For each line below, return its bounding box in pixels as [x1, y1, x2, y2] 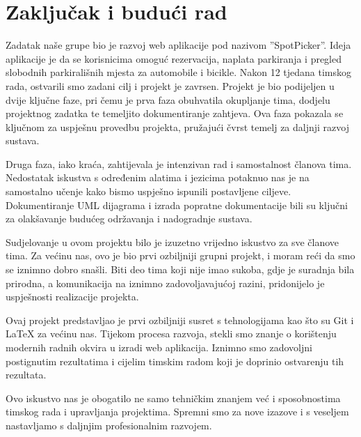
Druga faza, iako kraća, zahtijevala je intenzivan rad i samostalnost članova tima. [6, 156, 352, 171]
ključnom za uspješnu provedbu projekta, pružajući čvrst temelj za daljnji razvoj [6, 119, 349, 134]
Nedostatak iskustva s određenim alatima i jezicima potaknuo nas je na [6, 170, 310, 185]
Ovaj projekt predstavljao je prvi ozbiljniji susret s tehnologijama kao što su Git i [6, 312, 354, 327]
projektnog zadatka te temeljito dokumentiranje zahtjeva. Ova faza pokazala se [6, 106, 344, 121]
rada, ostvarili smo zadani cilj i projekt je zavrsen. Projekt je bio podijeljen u [6, 78, 335, 93]
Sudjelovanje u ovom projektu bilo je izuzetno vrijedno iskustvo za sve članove [6, 234, 339, 249]
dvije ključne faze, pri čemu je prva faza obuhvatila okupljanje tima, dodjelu [6, 92, 330, 107]
